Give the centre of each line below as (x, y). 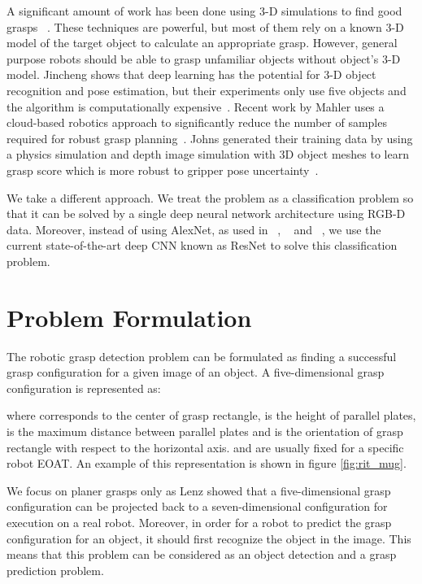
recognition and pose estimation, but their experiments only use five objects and (207, 90)
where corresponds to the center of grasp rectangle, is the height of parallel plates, (211, 415)
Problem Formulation (129, 317)
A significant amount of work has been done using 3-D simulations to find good (204, 11)
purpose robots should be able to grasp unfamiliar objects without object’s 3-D (204, 58)
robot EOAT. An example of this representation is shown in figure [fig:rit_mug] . (207, 463)
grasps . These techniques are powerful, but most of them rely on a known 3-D (205, 26)
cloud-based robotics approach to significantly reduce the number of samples (197, 122)
